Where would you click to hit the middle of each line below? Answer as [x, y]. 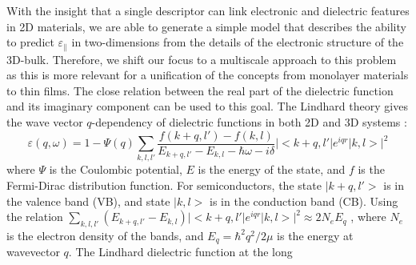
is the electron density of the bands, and [105, 235]
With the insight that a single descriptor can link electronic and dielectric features [208, 10]
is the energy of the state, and [272, 169]
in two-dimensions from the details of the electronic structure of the [238, 42]
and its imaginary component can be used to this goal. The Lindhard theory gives [207, 106]
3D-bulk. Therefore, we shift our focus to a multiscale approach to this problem [202, 59]
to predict [30, 42]
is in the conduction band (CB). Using [304, 201]
